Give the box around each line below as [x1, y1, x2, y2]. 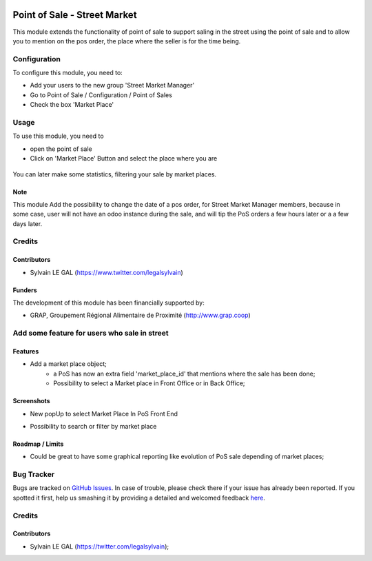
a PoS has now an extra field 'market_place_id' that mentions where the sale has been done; [53, 369, 316, 378]
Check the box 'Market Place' [30, 101, 114, 109]
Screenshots [12, 397, 51, 405]
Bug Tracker [12, 469, 55, 479]
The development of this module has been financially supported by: [12, 298, 205, 307]
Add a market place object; [30, 360, 107, 368]
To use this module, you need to [12, 132, 104, 141]
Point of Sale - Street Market [12, 9, 137, 21]
